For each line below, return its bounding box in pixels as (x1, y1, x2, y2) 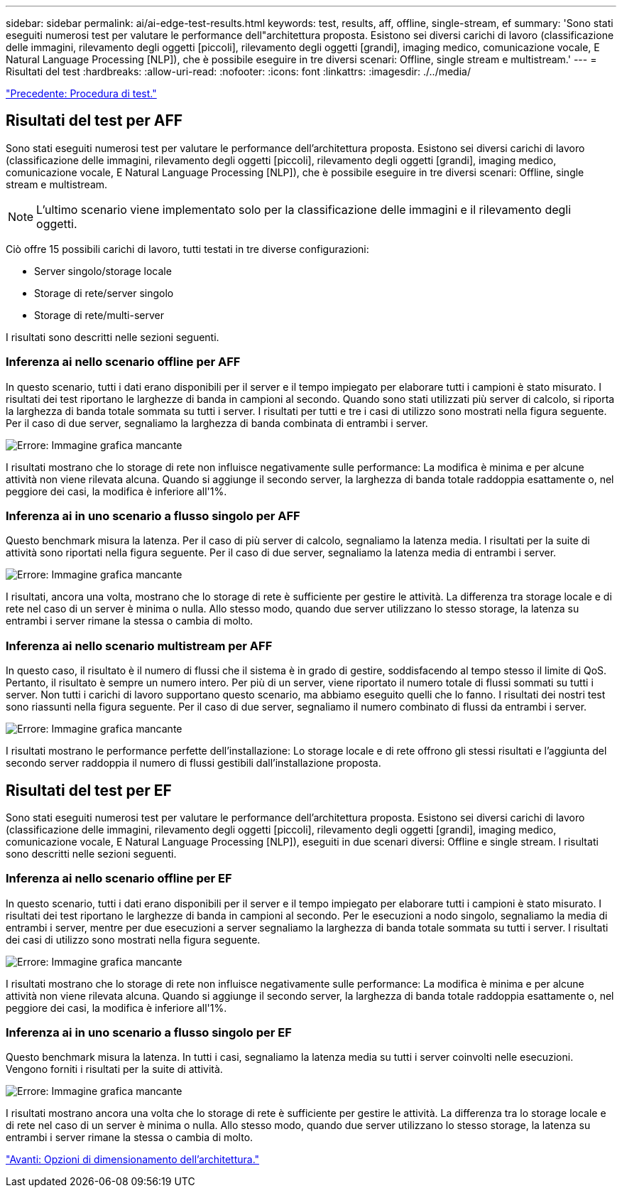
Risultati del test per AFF (6, 112, 183, 130)
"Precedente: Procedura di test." (6, 87, 157, 99)
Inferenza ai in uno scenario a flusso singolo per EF (6, 1025, 292, 1040)
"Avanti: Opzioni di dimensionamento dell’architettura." (6, 1153, 260, 1166)
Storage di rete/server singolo (34, 286, 174, 299)
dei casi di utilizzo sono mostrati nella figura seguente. (6, 933, 261, 946)
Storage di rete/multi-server (34, 308, 165, 321)
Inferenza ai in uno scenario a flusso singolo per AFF (6, 508, 300, 523)
